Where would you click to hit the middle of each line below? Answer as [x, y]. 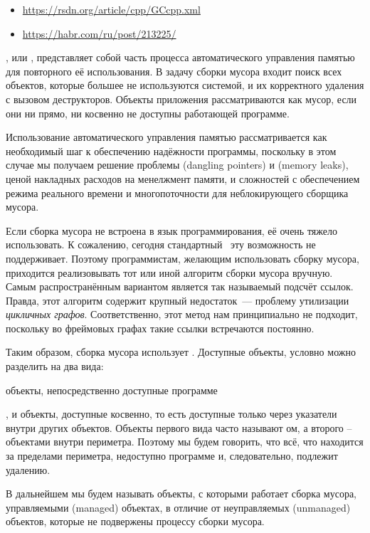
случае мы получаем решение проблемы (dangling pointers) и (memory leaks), [177, 165]
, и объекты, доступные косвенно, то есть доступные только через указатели [171, 414]
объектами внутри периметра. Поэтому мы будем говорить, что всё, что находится [185, 442]
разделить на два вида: [55, 366]
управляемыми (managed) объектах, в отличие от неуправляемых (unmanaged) [178, 507]
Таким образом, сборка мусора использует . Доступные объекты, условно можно [181, 352]
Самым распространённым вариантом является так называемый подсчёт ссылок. [180, 286]
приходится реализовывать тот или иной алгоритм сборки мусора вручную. [169, 272]
